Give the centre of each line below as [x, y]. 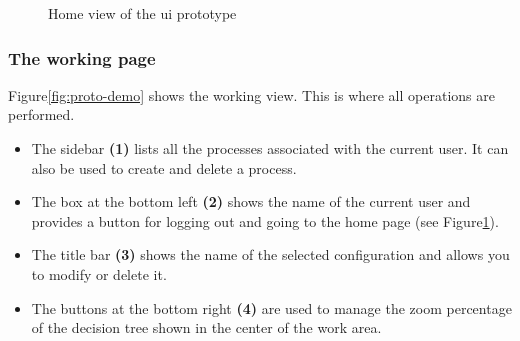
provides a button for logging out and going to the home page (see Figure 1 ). [265, 220]
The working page [82, 57]
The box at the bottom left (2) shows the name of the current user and [251, 201]
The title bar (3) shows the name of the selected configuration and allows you [270, 254]
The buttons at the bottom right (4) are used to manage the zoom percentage [271, 307]
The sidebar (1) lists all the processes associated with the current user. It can [270, 148]
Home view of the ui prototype [142, 13]
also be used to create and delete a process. [164, 167]
